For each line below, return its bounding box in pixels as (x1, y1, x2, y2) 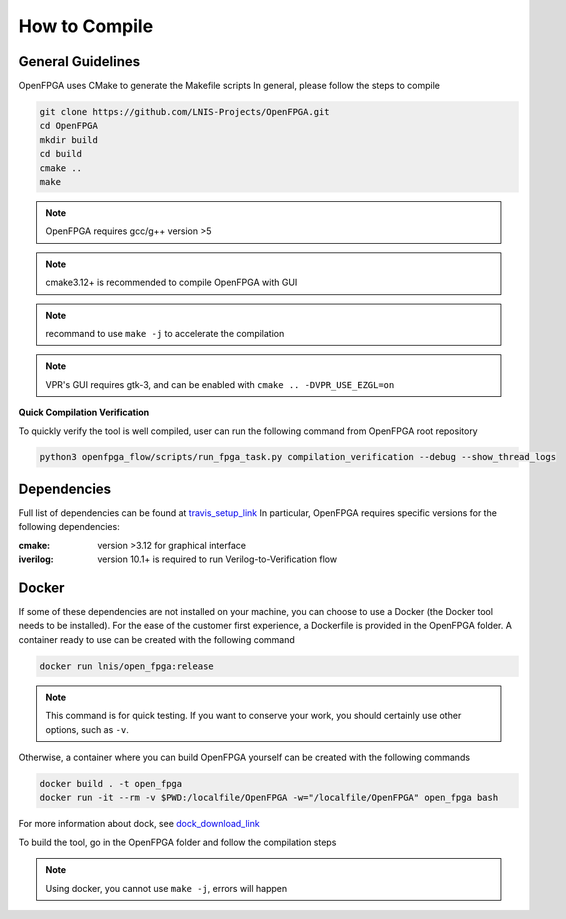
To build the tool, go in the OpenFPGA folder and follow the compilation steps (18, 836, 337, 848)
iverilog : (18, 553, 54, 565)
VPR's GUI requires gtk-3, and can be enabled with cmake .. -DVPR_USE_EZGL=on (45, 378, 395, 390)
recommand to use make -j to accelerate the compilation (45, 327, 285, 339)
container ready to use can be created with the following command (18, 633, 295, 645)
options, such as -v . (45, 723, 129, 735)
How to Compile (18, 15, 154, 37)
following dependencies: (18, 521, 120, 533)
